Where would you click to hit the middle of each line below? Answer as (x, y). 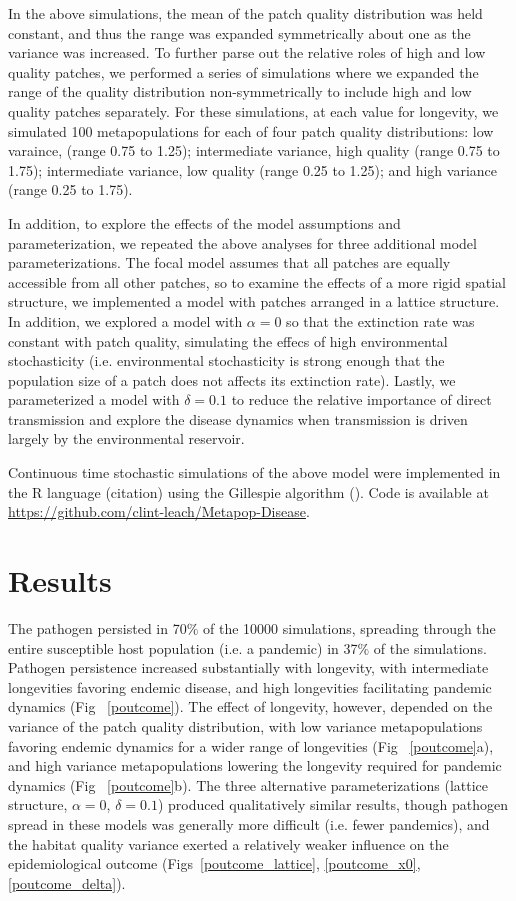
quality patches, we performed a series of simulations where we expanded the (243, 71)
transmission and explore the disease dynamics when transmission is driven (238, 418)
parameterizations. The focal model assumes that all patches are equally (229, 262)
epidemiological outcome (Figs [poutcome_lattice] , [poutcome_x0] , (214, 863)
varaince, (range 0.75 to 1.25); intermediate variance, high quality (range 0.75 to (254, 150)
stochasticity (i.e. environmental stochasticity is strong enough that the (226, 360)
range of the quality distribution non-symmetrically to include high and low (240, 91)
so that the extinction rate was (380, 320)
